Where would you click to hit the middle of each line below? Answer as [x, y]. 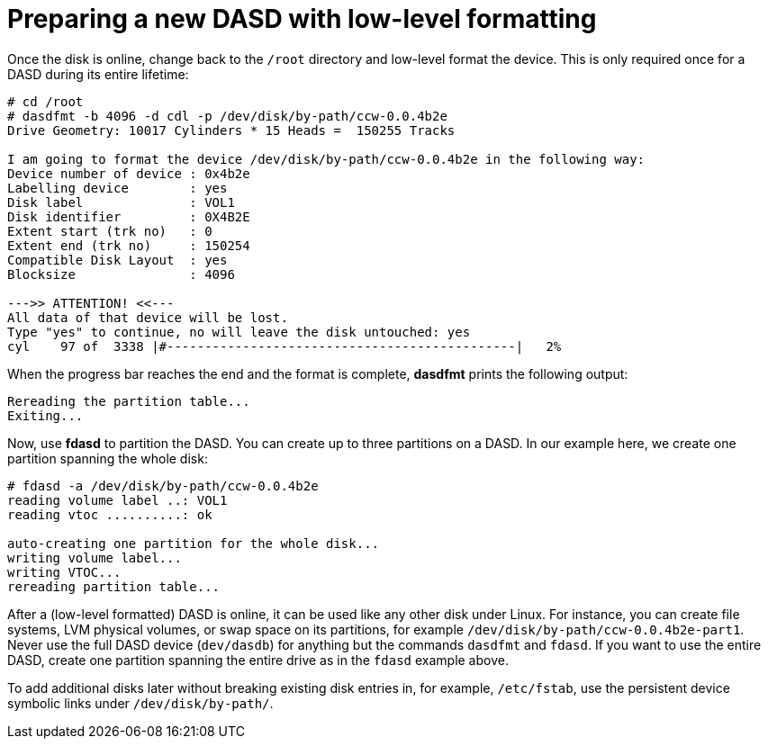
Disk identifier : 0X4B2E [129, 216]
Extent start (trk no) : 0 [110, 231]
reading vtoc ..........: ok [110, 514]
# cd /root [45, 101]
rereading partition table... [114, 586]
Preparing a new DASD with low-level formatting [302, 19]
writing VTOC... [64, 572]
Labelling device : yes [117, 188]
